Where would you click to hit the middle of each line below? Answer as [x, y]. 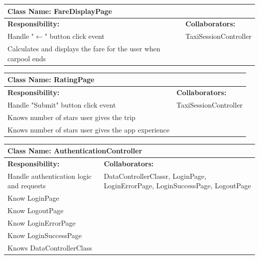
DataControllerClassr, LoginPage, [155, 176]
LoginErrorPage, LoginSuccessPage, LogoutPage [177, 186]
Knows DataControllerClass [50, 247]
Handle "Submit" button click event [62, 104]
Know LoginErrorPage [42, 223]
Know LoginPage [33, 198]
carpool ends [27, 58]
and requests [27, 186]
